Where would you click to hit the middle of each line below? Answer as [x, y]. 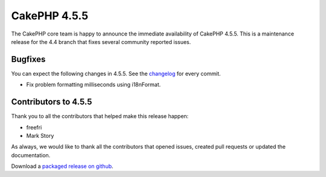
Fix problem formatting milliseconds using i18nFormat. [94, 85]
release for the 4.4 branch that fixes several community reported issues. [101, 42]
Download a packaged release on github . [62, 166]
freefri [34, 127]
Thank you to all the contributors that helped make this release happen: [100, 116]
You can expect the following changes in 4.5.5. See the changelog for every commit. [116, 73]
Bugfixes [28, 59]
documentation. [31, 155]
